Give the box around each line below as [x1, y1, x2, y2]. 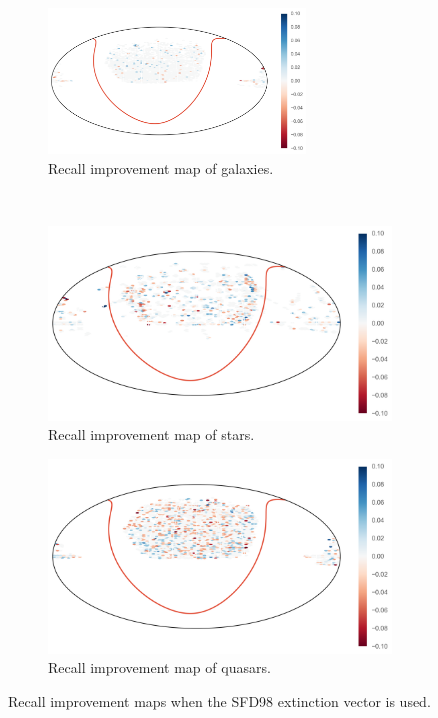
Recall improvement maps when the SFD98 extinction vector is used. [8, 690, 431, 711]
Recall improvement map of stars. [48, 424, 255, 445]
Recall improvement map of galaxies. [48, 157, 274, 178]
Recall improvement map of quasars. [48, 657, 271, 678]
